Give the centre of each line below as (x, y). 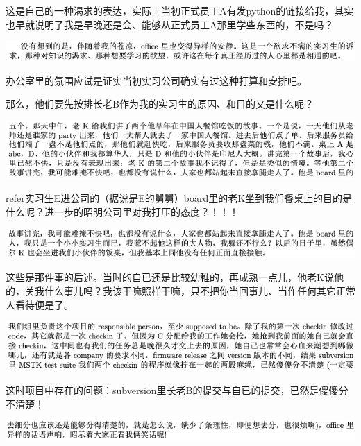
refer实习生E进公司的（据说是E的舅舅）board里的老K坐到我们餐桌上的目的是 (179, 197)
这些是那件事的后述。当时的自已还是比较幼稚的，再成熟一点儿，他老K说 (170, 277)
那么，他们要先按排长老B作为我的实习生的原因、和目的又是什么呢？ (160, 104)
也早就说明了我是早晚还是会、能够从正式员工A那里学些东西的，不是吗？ (170, 24)
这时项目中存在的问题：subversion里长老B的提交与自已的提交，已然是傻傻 (172, 390)
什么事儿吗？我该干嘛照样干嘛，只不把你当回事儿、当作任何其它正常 (200, 290)
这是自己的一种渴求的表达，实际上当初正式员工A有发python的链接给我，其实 (180, 10)
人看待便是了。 (40, 304)
